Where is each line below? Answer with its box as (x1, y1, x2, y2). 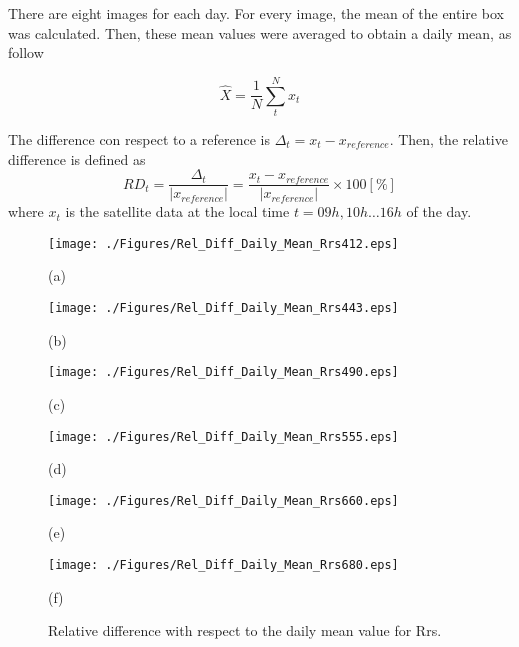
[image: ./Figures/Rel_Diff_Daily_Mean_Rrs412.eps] (48, 236, 399, 251)
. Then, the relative (389, 128, 508, 149)
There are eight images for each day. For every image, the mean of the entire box (8, 3, 504, 23)
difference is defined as (8, 148, 146, 169)
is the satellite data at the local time (65, 201, 290, 222)
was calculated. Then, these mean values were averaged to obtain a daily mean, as (8, 22, 512, 43)
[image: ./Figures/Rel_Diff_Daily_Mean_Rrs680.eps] (48, 558, 399, 572)
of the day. (406, 201, 472, 222)
